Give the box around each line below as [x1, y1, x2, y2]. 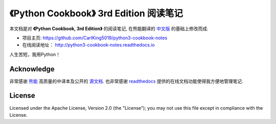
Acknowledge [9, 64, 55, 73]
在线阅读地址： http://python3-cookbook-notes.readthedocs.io [22, 42, 155, 48]
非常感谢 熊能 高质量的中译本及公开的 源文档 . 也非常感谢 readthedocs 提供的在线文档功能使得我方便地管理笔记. [9, 78, 244, 84]
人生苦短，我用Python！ [9, 51, 61, 57]
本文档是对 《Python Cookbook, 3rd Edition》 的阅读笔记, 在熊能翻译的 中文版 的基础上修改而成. [9, 26, 209, 32]
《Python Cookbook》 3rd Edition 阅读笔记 [9, 8, 183, 19]
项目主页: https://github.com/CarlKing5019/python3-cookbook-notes [22, 35, 168, 41]
